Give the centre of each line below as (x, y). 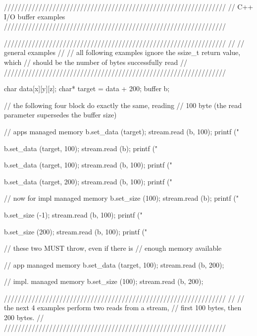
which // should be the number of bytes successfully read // (96, 62)
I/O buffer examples (35, 16)
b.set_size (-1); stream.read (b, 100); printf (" (73, 214)
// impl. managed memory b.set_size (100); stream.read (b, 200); (104, 281)
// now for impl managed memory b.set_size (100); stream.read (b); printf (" (121, 198)
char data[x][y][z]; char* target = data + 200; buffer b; (87, 88)
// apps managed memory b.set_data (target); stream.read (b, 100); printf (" (122, 131)
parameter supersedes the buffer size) (60, 115)
